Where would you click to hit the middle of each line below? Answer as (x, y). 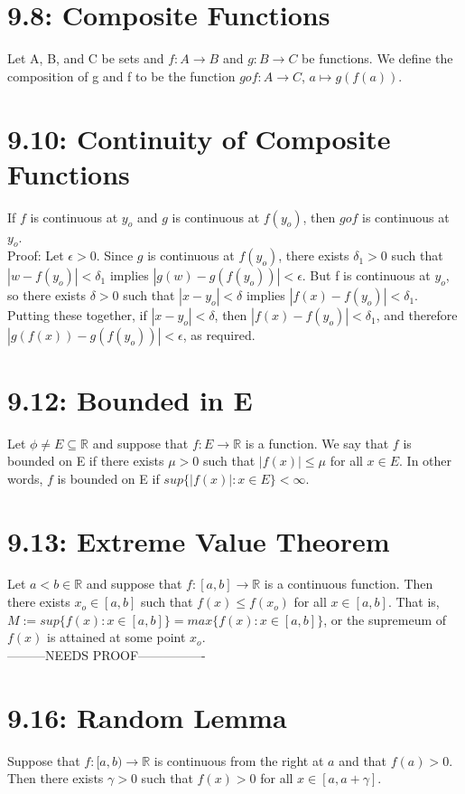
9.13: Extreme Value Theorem (199, 540)
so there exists (46, 295)
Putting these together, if (77, 315)
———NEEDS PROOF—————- (107, 654)
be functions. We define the (377, 58)
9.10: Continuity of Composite (199, 138)
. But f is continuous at (366, 275)
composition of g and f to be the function (121, 76)
